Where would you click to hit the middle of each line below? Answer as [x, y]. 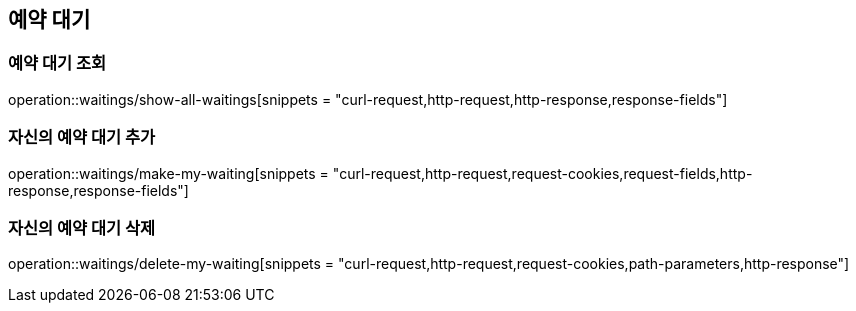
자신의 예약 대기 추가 [82, 137]
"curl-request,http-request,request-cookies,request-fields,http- [542, 173]
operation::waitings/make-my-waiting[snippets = [168, 173]
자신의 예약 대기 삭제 [82, 227]
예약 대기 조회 [57, 63]
